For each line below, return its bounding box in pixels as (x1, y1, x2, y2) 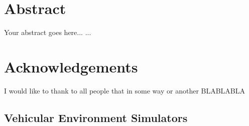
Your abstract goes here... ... (4, 27, 91, 37)
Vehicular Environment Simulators (4, 109, 188, 125)
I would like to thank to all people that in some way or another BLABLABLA (4, 85, 245, 95)
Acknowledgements (4, 56, 138, 76)
